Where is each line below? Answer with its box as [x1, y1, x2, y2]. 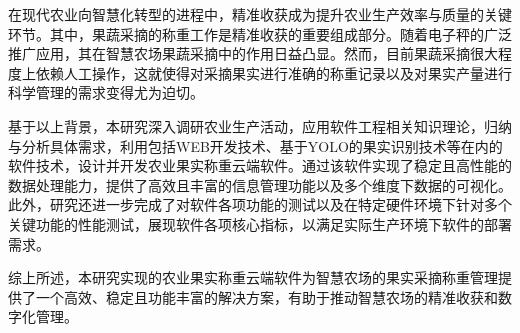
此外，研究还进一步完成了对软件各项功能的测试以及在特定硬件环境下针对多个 [8, 194, 512, 215]
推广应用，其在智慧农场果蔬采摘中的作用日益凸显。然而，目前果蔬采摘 [8, 43, 470, 64]
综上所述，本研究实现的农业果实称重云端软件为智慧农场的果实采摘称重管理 [8, 267, 498, 288]
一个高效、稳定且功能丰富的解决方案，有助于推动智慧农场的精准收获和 [35, 286, 498, 307]
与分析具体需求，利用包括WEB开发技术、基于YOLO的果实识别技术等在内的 [8, 135, 503, 156]
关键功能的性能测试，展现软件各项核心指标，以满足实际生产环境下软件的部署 [8, 213, 512, 234]
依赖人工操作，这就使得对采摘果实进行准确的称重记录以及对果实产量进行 [35, 62, 512, 83]
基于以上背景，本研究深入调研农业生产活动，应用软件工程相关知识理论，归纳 [8, 115, 512, 136]
